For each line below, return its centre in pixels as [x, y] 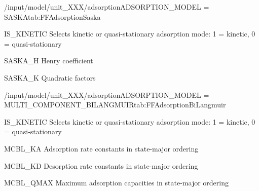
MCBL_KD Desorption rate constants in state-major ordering [101, 165]
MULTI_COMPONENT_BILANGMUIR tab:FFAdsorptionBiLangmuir [115, 105]
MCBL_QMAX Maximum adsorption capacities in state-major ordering [116, 183]
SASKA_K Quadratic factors [50, 77]
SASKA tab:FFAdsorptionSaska [52, 16]
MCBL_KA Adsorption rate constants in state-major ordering [101, 148]
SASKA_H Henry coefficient [49, 61]
